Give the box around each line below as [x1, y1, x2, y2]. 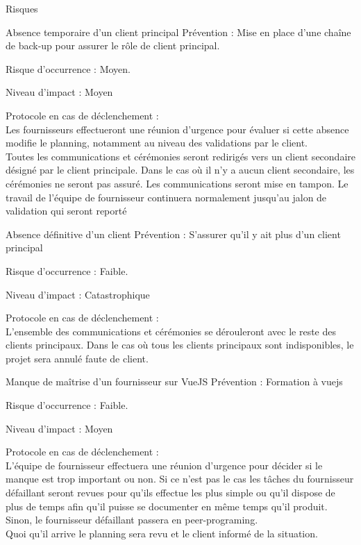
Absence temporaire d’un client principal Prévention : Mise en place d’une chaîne [6, 24, 351, 39]
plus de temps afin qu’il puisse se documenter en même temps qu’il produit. [6, 498, 328, 513]
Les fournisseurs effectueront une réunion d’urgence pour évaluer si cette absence [6, 121, 349, 136]
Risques [6, 1, 38, 15]
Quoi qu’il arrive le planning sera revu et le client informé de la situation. [6, 526, 318, 540]
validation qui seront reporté [6, 203, 127, 218]
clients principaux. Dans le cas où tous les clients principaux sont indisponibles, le [6, 337, 354, 352]
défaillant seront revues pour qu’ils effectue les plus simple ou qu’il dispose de [6, 485, 335, 500]
